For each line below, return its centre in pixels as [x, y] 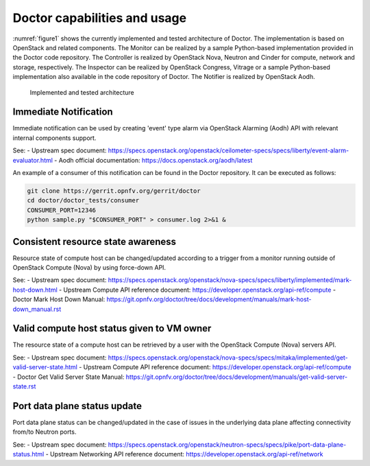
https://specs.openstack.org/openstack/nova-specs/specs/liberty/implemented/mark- [230, 280]
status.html [28, 454]
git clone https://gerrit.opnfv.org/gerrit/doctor [114, 191]
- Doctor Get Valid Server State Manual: [69, 377]
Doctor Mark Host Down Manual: [59, 299]
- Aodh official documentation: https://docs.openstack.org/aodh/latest [153, 160]
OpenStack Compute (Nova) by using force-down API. [89, 268]
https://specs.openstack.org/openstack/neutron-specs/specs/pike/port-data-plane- [227, 444]
